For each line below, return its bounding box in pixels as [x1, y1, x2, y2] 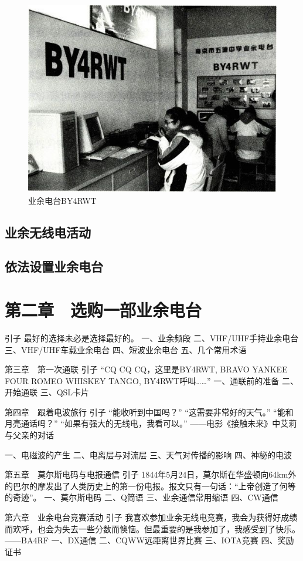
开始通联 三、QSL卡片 [5, 386, 90, 398]
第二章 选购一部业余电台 [5, 297, 202, 321]
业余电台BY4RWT [28, 194, 97, 206]
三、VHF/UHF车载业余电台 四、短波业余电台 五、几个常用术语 [5, 343, 247, 355]
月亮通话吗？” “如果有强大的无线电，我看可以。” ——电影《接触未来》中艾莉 [5, 417, 297, 429]
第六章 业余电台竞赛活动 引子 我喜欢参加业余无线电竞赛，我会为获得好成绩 [5, 511, 298, 523]
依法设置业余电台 [5, 257, 103, 276]
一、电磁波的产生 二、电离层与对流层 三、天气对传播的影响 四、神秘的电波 [5, 448, 292, 461]
